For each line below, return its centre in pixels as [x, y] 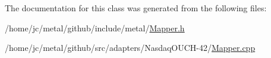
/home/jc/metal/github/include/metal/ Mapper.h [95, 28]
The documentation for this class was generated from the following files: [136, 8]
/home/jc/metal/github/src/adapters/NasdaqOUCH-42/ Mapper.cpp [130, 48]
